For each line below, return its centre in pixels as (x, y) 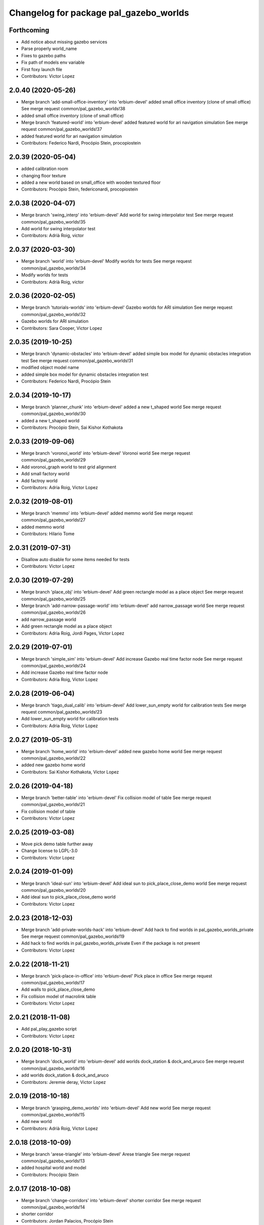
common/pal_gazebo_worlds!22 (54, 758)
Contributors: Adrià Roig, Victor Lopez (60, 1128)
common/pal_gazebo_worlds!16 (53, 1068)
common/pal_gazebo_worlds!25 (53, 599)
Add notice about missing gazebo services (64, 42)
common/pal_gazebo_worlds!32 (54, 314)
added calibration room (45, 169)
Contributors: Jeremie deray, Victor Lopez (64, 1082)
